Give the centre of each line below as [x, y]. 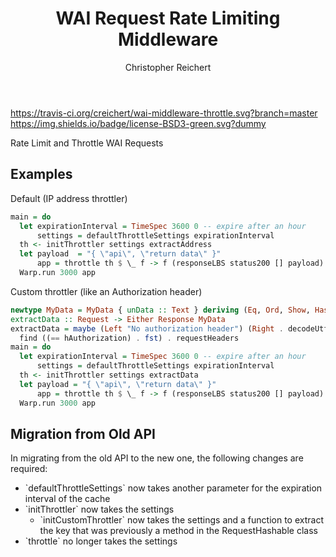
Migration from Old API [83, 433]
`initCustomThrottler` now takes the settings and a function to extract [181, 520]
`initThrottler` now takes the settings [99, 509]
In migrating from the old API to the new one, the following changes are [157, 458]
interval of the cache [67, 499]
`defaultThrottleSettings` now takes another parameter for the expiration [173, 488]
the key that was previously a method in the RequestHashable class [178, 531]
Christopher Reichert [168, 67]
